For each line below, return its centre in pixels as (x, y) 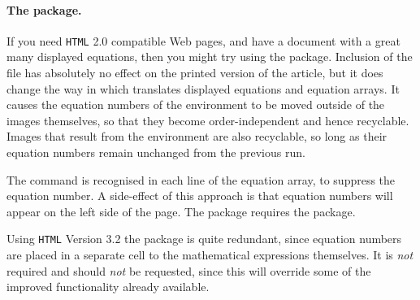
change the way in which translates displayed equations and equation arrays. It (203, 88)
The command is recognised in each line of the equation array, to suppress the (201, 179)
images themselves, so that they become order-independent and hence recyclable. (208, 120)
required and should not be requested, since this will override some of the (189, 270)
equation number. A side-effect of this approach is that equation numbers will (200, 196)
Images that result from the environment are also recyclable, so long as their (197, 136)
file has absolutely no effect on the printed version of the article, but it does (195, 73)
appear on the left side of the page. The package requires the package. (181, 211)
